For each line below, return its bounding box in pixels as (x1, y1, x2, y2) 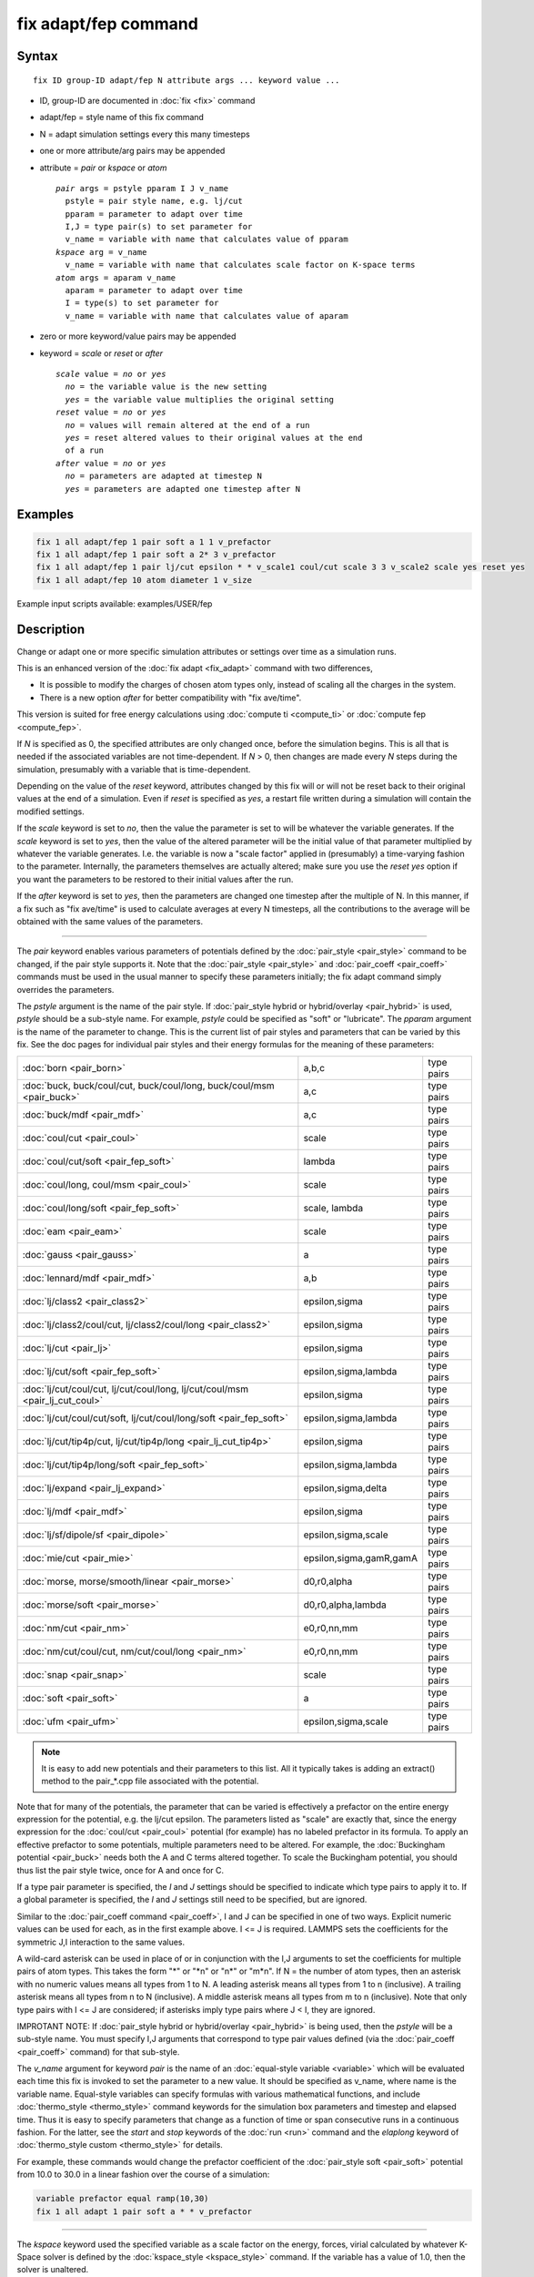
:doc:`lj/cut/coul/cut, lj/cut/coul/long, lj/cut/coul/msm (22, 1383, 249, 1395)
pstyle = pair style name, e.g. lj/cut (65, 196, 243, 207)
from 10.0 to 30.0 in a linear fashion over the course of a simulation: (16, 2169, 270, 2180)
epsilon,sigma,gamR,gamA (303, 1551, 418, 1564)
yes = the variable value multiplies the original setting (65, 394, 334, 404)
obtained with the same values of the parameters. (16, 915, 204, 926)
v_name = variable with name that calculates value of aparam (65, 311, 349, 321)
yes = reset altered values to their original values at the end (65, 433, 363, 443)
